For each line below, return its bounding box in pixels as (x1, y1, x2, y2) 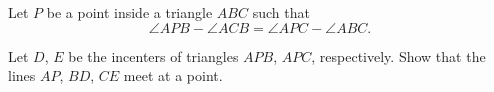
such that (252, 2, 310, 22)
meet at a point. (123, 65, 223, 86)
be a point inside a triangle (46, 2, 213, 22)
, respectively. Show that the (311, 45, 486, 66)
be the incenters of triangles (68, 45, 239, 66)
